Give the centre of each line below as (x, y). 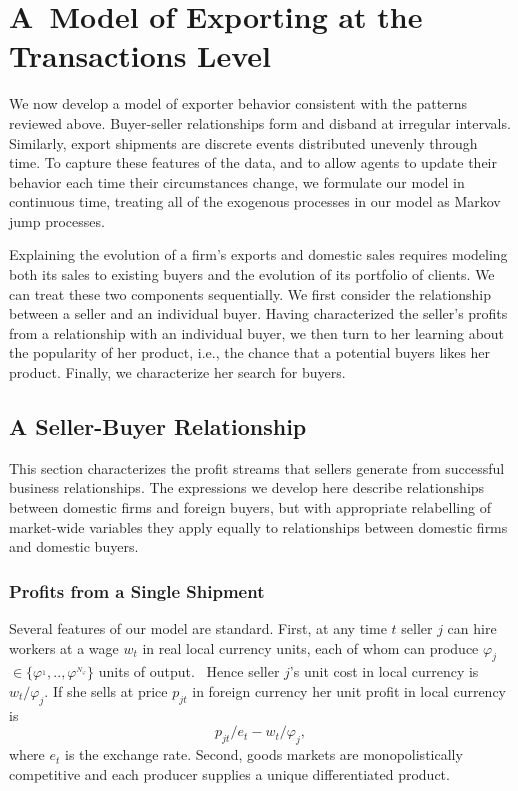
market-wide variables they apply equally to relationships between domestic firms (258, 526)
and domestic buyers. (74, 546)
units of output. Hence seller (189, 671)
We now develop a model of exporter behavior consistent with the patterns (238, 103)
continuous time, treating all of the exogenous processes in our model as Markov (255, 201)
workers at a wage (64, 647)
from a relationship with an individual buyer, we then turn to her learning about (257, 332)
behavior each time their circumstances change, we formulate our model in (237, 181)
